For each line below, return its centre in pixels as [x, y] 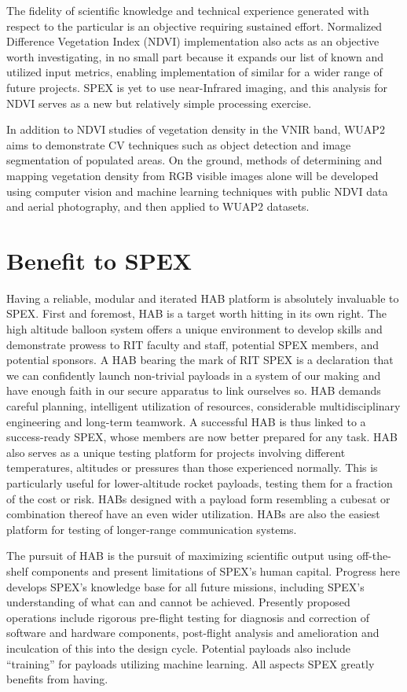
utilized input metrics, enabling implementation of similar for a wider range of [194, 72]
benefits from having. [57, 679]
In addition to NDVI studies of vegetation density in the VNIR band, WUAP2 [196, 129]
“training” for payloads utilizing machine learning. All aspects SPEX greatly [191, 663]
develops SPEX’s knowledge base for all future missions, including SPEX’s [185, 586]
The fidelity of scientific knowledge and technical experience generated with [188, 10]
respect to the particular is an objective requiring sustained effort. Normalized [194, 26]
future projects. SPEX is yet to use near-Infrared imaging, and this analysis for [197, 87]
